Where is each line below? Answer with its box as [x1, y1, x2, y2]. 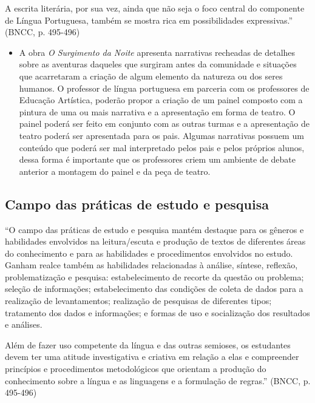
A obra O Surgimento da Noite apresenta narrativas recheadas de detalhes [19, 46, 296, 58]
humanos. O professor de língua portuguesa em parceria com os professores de [19, 81, 310, 94]
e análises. [5, 318, 42, 331]
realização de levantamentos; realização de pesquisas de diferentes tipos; [5, 294, 272, 307]
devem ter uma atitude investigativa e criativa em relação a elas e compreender [5, 350, 299, 363]
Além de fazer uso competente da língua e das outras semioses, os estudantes [5, 338, 291, 351]
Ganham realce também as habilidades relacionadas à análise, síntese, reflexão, [5, 259, 298, 271]
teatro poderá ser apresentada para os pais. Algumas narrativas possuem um [19, 129, 304, 141]
